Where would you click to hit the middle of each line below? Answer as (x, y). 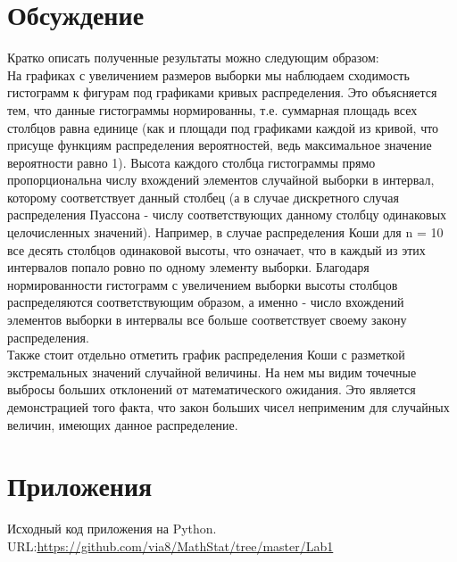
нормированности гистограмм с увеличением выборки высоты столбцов (203, 284)
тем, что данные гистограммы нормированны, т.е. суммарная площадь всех (212, 109)
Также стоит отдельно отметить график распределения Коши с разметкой (206, 355)
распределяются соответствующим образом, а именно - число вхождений (206, 302)
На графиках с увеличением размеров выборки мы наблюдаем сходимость (208, 74)
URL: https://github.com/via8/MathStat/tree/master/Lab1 (170, 545)
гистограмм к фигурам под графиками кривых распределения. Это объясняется (222, 92)
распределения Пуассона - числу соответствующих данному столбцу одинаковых (227, 215)
